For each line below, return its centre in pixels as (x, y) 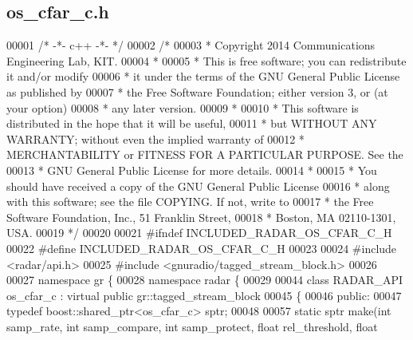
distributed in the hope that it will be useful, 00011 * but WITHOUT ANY (192, 123)
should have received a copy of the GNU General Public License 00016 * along (198, 186)
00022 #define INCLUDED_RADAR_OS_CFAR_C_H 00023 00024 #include (202, 248)
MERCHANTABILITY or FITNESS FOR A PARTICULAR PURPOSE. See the (205, 154)
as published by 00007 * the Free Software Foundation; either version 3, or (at (197, 91)
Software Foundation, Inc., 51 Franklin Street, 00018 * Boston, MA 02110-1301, (201, 217)
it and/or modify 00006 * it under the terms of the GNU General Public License (203, 76)
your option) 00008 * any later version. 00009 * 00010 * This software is (183, 107)
